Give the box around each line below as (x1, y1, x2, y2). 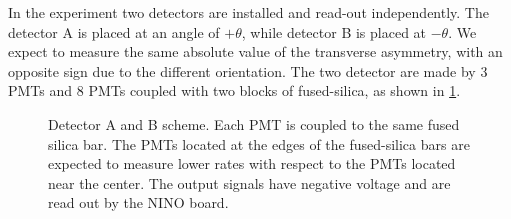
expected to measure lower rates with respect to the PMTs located (48, 153, 456, 174)
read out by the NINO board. (48, 192, 229, 213)
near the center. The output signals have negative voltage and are (48, 172, 451, 193)
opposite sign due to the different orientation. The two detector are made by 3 (8, 60, 488, 81)
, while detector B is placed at (241, 21, 427, 42)
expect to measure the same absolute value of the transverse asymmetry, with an (8, 41, 503, 62)
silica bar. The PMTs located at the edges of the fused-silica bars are (48, 133, 470, 154)
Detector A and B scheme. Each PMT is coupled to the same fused (48, 113, 460, 134)
